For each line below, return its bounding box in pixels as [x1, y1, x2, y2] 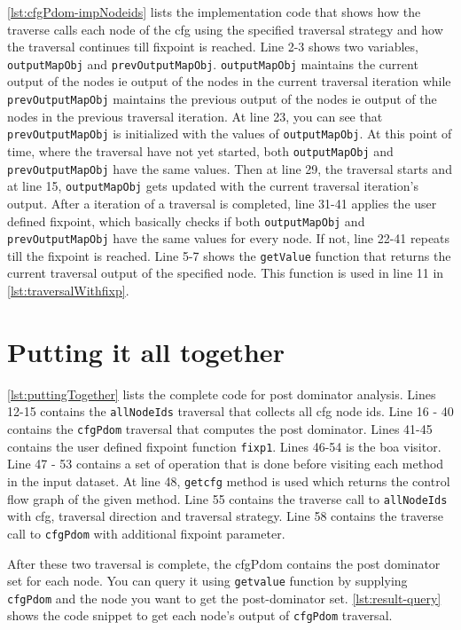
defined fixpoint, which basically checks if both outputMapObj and [7, 211, 365, 230]
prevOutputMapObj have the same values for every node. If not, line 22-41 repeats [7, 229, 450, 248]
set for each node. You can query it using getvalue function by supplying [7, 571, 408, 590]
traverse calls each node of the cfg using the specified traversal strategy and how [7, 20, 443, 38]
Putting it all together [7, 333, 285, 369]
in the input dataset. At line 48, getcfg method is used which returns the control [7, 471, 450, 490]
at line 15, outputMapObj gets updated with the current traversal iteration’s [7, 177, 418, 195]
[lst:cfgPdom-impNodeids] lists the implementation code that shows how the [7, 3, 421, 20]
